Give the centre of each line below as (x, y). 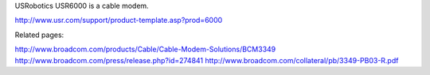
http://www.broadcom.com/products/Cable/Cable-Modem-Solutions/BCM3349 (145, 49)
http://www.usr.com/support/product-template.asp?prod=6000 (119, 21)
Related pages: (39, 35)
